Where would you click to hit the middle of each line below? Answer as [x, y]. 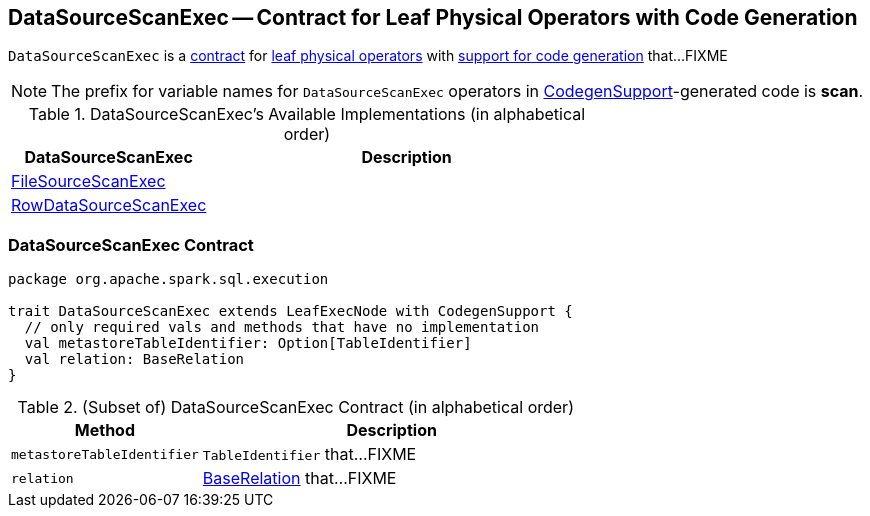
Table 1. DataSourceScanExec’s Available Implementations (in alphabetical [307, 114]
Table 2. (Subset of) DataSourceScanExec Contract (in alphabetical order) [295, 407]
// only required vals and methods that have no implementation [282, 327]
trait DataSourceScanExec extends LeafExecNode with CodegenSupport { [290, 311]
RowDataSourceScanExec [109, 205]
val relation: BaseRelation [134, 359]
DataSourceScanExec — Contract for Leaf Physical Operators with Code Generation [433, 17]
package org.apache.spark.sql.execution [168, 279]
